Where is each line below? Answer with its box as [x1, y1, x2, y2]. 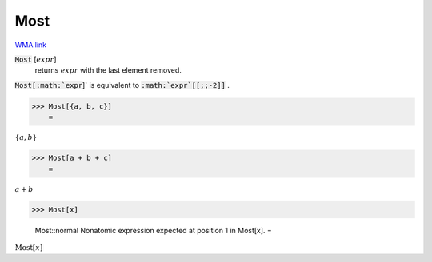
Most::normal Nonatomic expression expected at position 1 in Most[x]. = [34, 225, 272, 235]
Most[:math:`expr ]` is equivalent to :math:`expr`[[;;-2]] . [14, 80, 230, 89]
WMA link [14, 40, 47, 50]
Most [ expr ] [14, 54, 57, 64]
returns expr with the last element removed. [34, 65, 182, 75]
